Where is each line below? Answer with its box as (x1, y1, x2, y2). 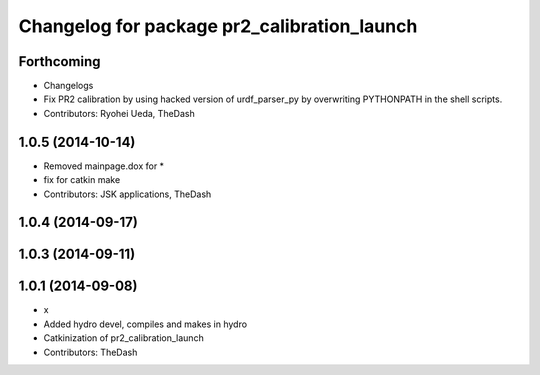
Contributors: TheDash (43, 346, 138, 358)
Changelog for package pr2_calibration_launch (18, 15, 418, 37)
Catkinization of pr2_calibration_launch (43, 332, 204, 344)
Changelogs (43, 80, 94, 92)
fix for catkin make (43, 174, 121, 186)
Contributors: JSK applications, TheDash (43, 188, 212, 200)
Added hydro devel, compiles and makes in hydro (43, 318, 248, 330)
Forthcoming (18, 53, 101, 70)
